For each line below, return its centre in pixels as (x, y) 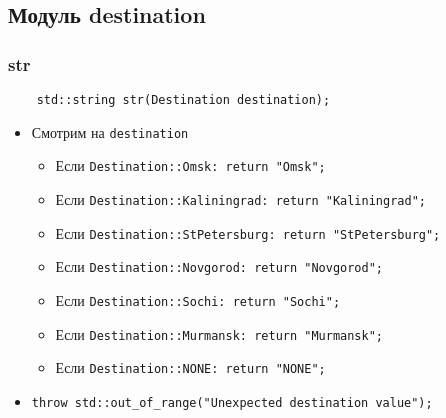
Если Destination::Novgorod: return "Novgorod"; (219, 266)
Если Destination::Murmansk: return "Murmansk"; (219, 333)
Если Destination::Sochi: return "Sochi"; (198, 299)
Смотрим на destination (110, 131)
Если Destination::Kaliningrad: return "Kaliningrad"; (240, 198)
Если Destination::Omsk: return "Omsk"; (190, 165)
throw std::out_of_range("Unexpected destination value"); (232, 402)
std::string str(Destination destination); (183, 100)
